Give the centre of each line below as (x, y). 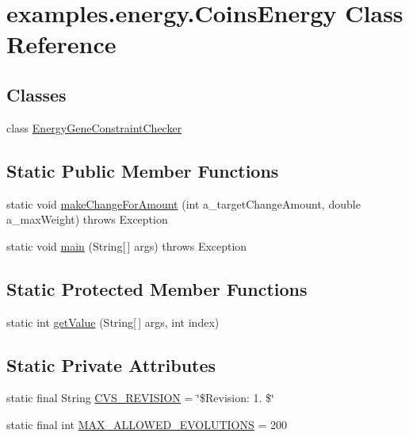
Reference (61, 44)
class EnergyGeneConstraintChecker (94, 127)
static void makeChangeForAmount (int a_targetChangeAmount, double (183, 203)
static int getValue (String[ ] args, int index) (113, 322)
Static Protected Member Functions (157, 288)
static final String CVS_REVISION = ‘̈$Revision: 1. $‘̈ (140, 398)
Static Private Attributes (111, 364)
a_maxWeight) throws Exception (87, 219)
